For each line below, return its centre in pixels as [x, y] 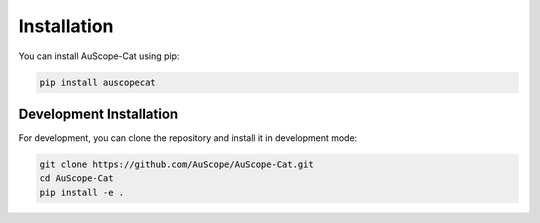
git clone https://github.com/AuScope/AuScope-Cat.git [176, 164]
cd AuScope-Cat [76, 178]
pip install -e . [82, 192]
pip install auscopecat [98, 82]
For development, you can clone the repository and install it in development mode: [188, 138]
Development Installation [98, 113]
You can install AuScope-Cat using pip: [99, 56]
